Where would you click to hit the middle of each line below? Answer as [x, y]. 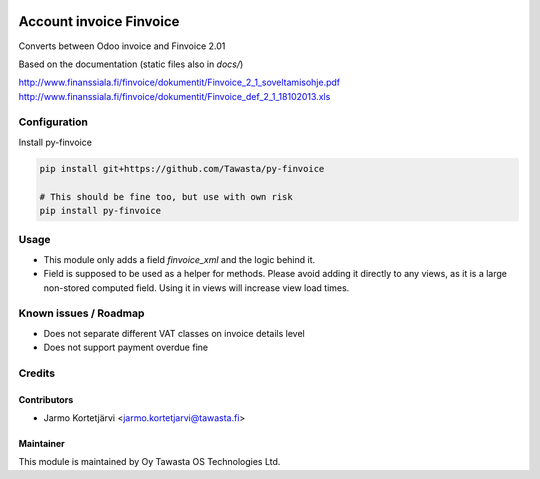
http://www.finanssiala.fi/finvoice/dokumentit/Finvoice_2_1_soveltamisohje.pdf [179, 82]
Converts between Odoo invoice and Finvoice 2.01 [122, 46]
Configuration [53, 122]
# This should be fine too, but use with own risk [166, 196]
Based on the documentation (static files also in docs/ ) [131, 64]
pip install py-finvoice [100, 210]
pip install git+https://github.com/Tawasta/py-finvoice [182, 168]
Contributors [46, 399]
